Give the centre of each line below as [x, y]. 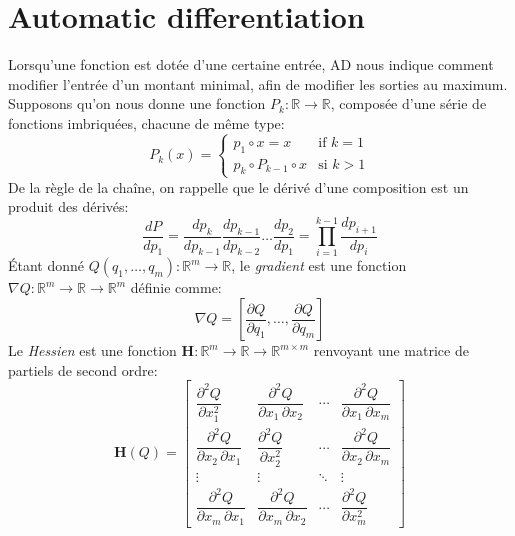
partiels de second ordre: [83, 369]
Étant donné [46, 265]
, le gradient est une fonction [319, 265]
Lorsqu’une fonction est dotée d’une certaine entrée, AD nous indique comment [251, 64]
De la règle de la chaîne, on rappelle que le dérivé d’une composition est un [238, 186]
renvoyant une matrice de [391, 350]
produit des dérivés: [68, 206]
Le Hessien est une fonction [92, 350]
